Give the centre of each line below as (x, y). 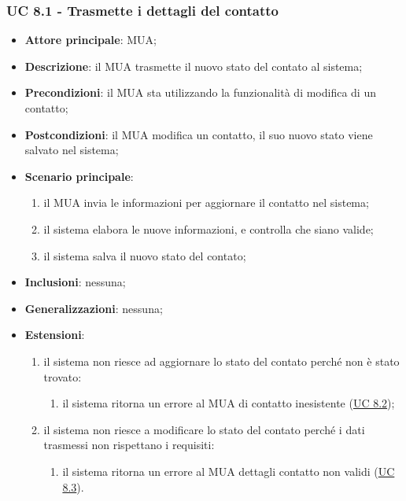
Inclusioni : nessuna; (75, 282)
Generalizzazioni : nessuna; (94, 308)
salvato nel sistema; (72, 150)
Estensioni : (55, 335)
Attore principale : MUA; (90, 40)
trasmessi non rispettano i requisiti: (129, 445)
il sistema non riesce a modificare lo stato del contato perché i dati (204, 429)
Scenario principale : (79, 176)
